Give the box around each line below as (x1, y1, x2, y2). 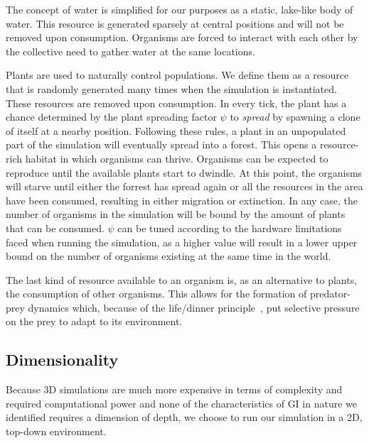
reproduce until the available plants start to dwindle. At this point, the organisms (6, 165, 363, 180)
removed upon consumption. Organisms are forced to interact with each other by (6, 30, 358, 45)
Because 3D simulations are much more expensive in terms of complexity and (6, 382, 343, 397)
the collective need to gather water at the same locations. (6, 43, 255, 58)
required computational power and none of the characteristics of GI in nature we (6, 395, 357, 410)
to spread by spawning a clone (230, 109, 360, 124)
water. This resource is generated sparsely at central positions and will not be (6, 16, 344, 31)
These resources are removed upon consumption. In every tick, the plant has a (6, 95, 347, 110)
